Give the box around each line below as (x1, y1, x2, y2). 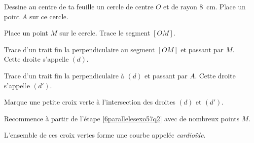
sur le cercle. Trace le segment (59, 28, 150, 38)
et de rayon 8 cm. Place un (163, 1, 246, 11)
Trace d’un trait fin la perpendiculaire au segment (4, 44, 155, 54)
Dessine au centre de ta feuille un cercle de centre (4, 1, 153, 11)
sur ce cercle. (29, 11, 69, 21)
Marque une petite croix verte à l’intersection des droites (4, 97, 176, 107)
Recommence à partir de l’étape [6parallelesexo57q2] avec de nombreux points (4, 113, 240, 123)
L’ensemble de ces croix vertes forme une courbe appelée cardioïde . (4, 130, 206, 140)
